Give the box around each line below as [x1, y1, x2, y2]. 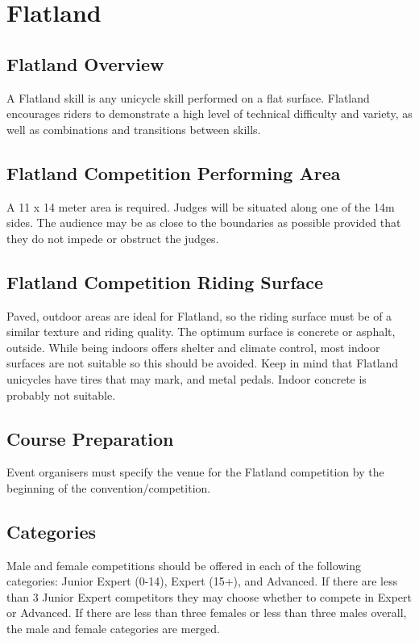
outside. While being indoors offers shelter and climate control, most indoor [6, 338, 380, 355]
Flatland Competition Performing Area [6, 160, 341, 185]
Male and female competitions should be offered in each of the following [6, 556, 362, 573]
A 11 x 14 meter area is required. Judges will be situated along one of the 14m [6, 198, 395, 215]
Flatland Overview [6, 51, 164, 76]
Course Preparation [6, 426, 174, 451]
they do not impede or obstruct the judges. [6, 229, 219, 246]
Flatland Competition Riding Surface [6, 269, 324, 294]
